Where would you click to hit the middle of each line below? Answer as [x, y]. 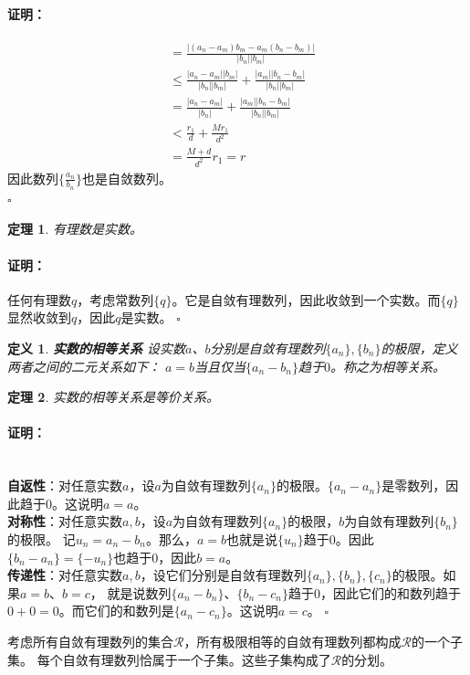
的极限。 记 [42, 538]
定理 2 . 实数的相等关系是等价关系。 [113, 397]
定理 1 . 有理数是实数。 [75, 229]
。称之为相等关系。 [387, 366]
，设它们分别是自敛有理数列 [223, 575]
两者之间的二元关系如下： [84, 366]
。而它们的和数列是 [116, 611]
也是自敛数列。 [126, 178]
